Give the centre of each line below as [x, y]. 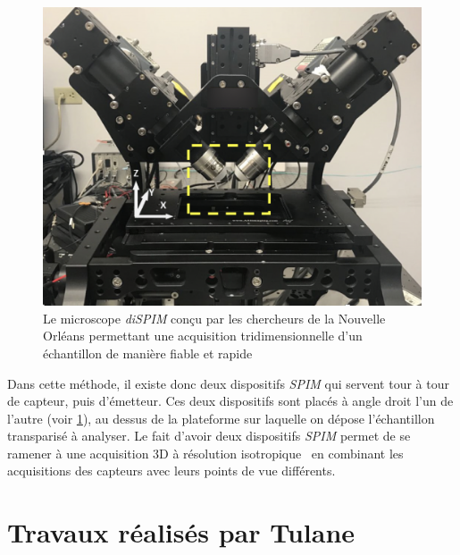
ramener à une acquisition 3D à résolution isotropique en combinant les [205, 453]
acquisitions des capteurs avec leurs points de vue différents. [171, 471]
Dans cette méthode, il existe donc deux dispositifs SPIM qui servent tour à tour [228, 383]
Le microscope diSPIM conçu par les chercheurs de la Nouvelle [214, 318]
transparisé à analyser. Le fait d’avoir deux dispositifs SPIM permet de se [209, 436]
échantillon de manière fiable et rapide [148, 353]
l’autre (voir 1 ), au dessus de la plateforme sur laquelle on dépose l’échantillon [221, 418]
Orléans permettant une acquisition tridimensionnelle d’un [203, 336]
